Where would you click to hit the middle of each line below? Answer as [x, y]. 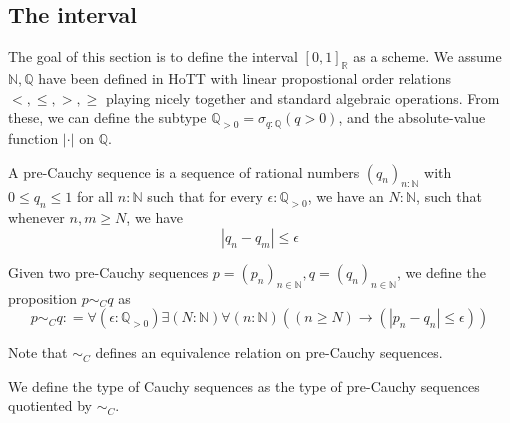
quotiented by [50, 405]
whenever [36, 217]
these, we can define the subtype [107, 117]
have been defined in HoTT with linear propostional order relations [244, 78]
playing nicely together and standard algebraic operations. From [302, 97]
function [33, 137]
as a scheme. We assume [427, 56]
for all [95, 196]
